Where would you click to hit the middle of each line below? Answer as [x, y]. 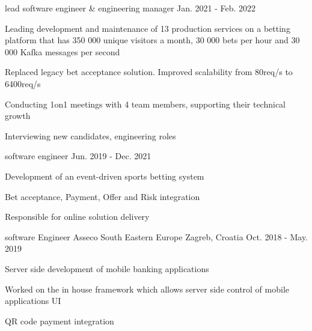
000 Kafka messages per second [63, 51]
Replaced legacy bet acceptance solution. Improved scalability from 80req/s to [149, 72]
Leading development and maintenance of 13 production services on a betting [148, 28]
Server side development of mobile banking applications [107, 268]
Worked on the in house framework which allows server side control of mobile [147, 289]
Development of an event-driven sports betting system [105, 176]
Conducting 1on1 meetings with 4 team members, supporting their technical [145, 104]
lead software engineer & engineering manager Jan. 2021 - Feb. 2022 [130, 8]
